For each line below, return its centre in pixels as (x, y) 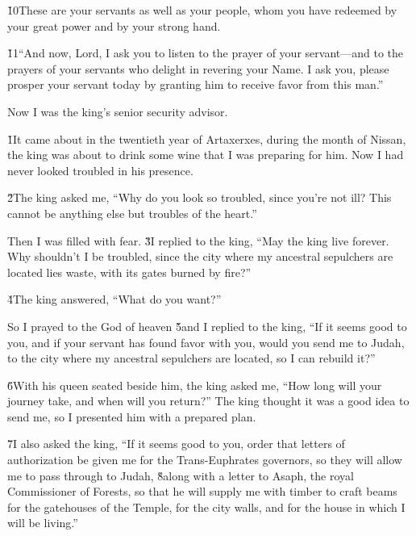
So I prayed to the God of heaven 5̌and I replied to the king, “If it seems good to (207, 326)
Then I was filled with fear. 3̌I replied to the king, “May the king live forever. (198, 240)
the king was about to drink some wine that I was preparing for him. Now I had (206, 155)
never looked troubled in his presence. (100, 170)
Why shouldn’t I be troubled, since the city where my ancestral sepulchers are (200, 256)
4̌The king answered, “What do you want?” (114, 299)
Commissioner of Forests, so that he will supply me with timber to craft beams (202, 491)
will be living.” (43, 523)
